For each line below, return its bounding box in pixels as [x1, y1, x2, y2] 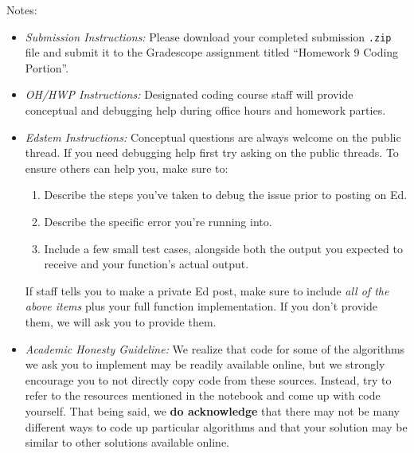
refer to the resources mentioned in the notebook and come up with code [25, 387, 381, 404]
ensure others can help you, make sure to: [25, 159, 228, 176]
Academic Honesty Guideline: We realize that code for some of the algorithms [25, 340, 405, 357]
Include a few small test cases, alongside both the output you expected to [44, 240, 403, 256]
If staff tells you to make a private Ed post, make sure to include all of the [25, 282, 389, 299]
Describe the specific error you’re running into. [44, 213, 272, 229]
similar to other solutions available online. [25, 434, 230, 451]
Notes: [6, 2, 37, 18]
